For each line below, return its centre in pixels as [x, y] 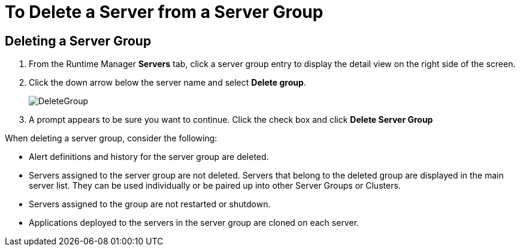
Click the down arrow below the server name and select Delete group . [167, 83]
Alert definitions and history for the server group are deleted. [149, 157]
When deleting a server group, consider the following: [111, 138]
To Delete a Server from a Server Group [164, 12]
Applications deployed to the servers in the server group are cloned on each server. [194, 223]
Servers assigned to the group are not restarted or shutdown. [150, 204]
